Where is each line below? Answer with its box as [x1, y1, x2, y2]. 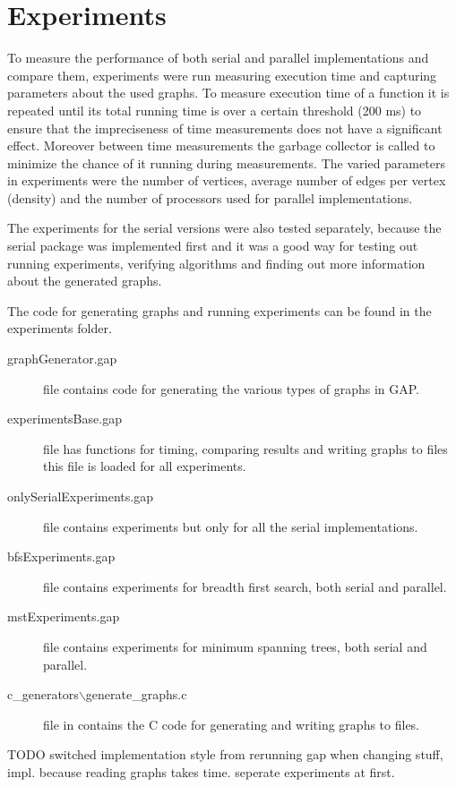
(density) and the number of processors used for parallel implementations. [7, 188, 413, 207]
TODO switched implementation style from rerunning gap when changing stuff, [7, 745, 443, 764]
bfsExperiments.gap [7, 547, 116, 566]
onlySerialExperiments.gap [7, 487, 153, 505]
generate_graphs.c [85, 685, 187, 704]
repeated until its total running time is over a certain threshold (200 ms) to [7, 100, 422, 119]
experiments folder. [7, 319, 112, 338]
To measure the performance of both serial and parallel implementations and [7, 48, 429, 67]
